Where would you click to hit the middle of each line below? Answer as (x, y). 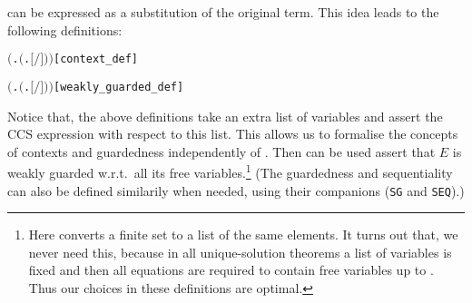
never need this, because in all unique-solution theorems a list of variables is (240, 252)
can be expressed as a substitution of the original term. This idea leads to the (223, 12)
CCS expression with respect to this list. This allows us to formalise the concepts (233, 134)
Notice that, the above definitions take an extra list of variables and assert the (225, 116)
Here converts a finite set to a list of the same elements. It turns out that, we (243, 235)
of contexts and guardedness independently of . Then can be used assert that (221, 151)
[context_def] (96, 59)
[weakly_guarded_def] (118, 87)
